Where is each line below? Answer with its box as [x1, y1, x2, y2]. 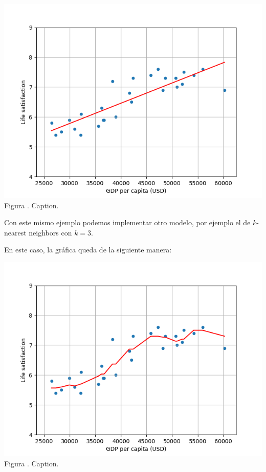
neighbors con [29, 227, 72, 238]
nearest [4, 227, 27, 238]
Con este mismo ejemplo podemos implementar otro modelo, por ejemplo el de [4, 217, 251, 228]
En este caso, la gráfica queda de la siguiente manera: [4, 244, 172, 255]
